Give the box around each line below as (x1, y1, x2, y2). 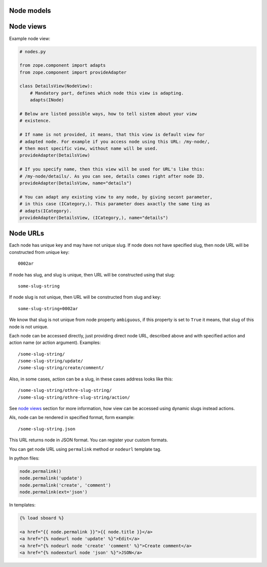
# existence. (19, 118, 51, 124)
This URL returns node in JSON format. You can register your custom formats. (9, 437, 168, 443)
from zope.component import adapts (19, 62, 106, 68)
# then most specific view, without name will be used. (19, 145, 158, 151)
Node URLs (9, 229, 44, 237)
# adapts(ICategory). (19, 208, 72, 214)
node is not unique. (9, 324, 49, 330)
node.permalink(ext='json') (19, 489, 88, 495)
